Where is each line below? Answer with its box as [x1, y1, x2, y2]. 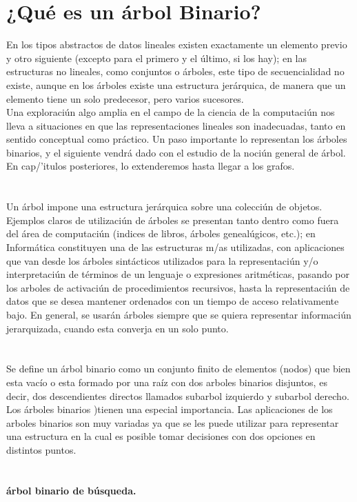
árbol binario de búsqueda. [6, 483, 136, 497]
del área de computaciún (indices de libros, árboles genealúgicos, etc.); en [6, 226, 316, 241]
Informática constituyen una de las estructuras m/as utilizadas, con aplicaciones [6, 240, 345, 254]
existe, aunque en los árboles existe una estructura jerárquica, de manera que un [6, 77, 346, 92]
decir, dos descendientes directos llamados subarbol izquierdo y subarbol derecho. [6, 388, 349, 403]
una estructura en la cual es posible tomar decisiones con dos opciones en [6, 429, 316, 443]
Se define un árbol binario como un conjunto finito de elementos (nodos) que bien [6, 361, 351, 376]
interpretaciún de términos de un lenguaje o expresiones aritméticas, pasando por [6, 267, 350, 281]
